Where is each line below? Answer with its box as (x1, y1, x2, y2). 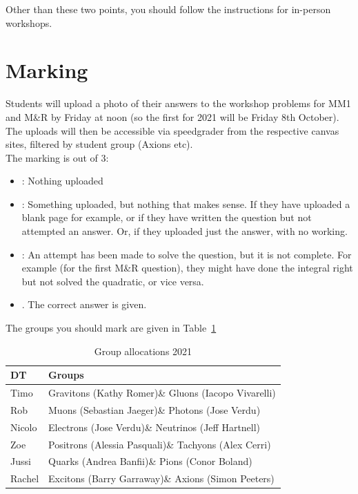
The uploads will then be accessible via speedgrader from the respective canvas (6, 123, 339, 137)
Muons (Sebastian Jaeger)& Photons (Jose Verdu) (48, 402, 261, 417)
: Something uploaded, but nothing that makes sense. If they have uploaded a (21, 196, 350, 211)
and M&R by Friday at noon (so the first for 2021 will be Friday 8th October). (6, 109, 339, 124)
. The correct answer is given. (21, 297, 147, 312)
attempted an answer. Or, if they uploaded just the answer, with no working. (21, 224, 348, 238)
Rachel (10, 471, 39, 486)
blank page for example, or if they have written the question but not (21, 210, 312, 225)
